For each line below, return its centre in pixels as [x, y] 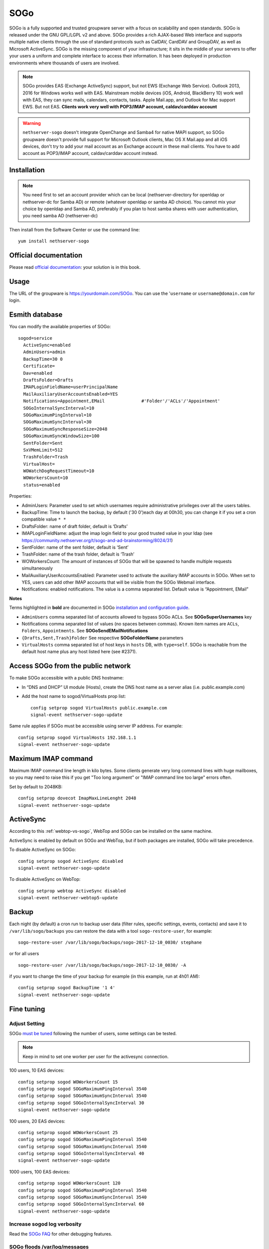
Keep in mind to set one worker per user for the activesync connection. [96, 1056]
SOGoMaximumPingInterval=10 [58, 415]
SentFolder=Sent [43, 443]
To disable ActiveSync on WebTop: [45, 879]
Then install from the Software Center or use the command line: [74, 229]
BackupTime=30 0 [43, 359]
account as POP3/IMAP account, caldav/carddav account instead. [90, 153]
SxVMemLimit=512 [43, 450]
